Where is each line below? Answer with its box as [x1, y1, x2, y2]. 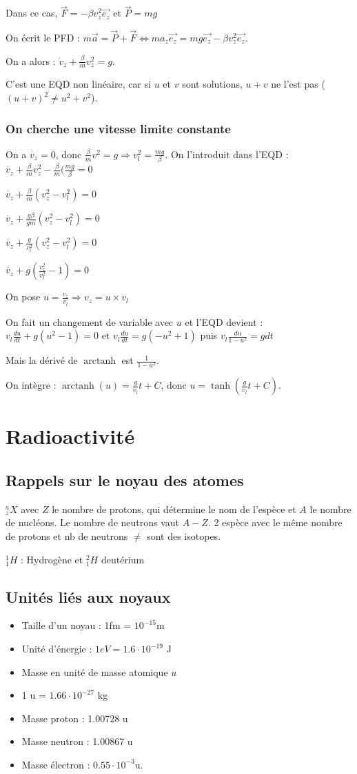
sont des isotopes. [147, 529, 221, 543]
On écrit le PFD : [6, 30, 80, 45]
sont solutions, [182, 77, 243, 91]
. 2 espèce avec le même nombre [207, 515, 343, 530]
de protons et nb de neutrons [6, 529, 128, 543]
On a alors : [6, 53, 56, 68]
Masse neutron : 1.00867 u [21, 734, 133, 748]
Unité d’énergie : [21, 641, 92, 656]
